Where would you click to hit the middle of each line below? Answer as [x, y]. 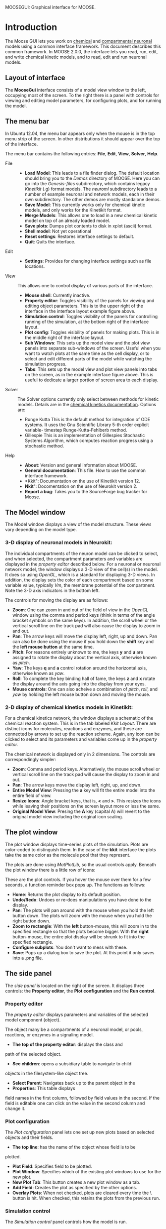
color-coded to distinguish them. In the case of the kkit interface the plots [81, 849]
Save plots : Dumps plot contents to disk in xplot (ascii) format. [88, 225]
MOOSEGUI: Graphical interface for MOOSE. [50, 7]
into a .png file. [28, 958]
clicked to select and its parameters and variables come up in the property [81, 739]
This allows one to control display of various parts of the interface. [85, 285]
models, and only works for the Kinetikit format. [73, 210]
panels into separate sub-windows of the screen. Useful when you [93, 348]
